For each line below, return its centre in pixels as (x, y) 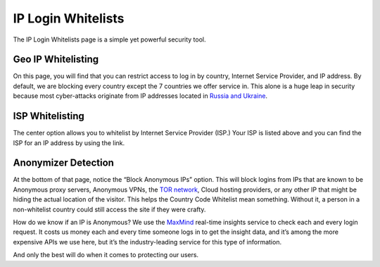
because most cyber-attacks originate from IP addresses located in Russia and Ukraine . (140, 96)
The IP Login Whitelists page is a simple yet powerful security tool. (110, 39)
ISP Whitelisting (49, 116)
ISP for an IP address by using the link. (69, 143)
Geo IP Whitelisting (56, 60)
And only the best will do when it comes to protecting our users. (106, 255)
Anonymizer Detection (63, 163)
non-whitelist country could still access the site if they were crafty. (109, 209)
